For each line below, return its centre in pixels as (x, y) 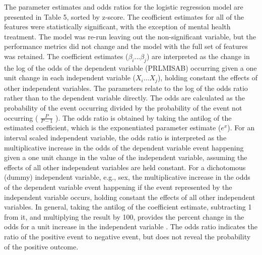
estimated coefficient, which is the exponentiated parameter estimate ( (113, 127)
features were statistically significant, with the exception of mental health (117, 27)
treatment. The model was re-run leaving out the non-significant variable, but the (130, 36)
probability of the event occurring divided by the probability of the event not (123, 108)
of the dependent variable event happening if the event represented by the (118, 187)
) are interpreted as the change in (198, 56)
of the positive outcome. (41, 246)
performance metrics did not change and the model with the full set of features (126, 46)
